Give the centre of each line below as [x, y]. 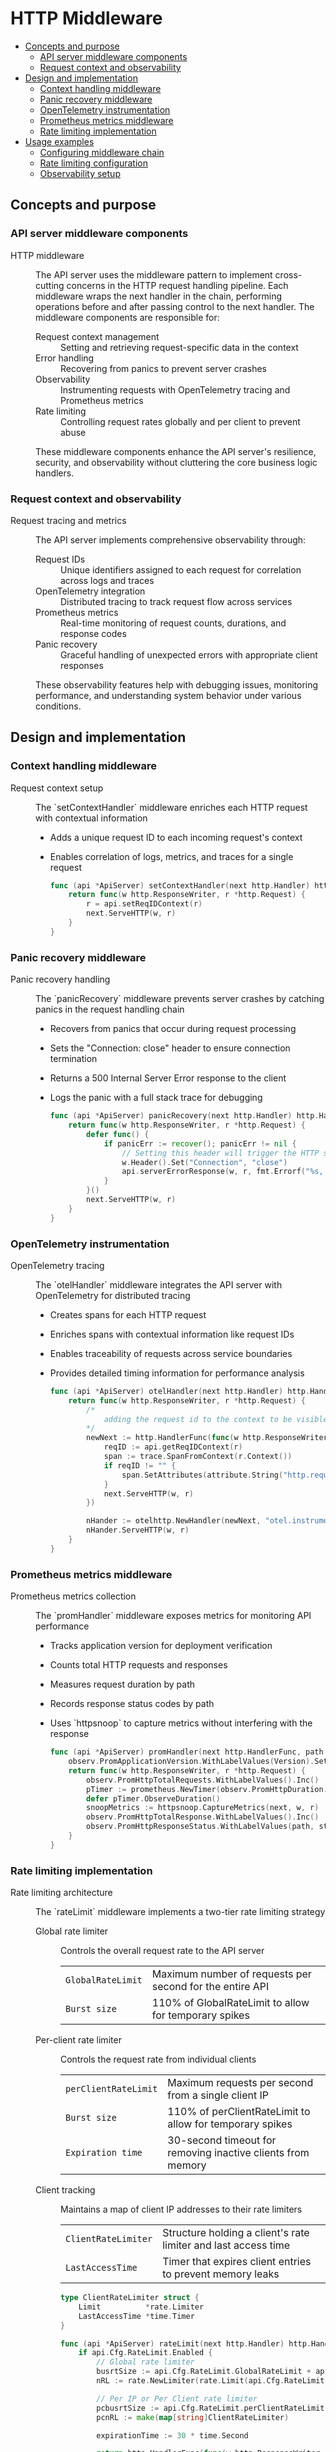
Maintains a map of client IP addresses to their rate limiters [181, 2209]
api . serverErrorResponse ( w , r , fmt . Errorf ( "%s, [222, 1172]
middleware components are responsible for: [127, 317]
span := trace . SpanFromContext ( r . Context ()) [198, 1457]
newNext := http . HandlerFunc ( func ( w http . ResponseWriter [207, 1438]
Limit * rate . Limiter [141, 2307]
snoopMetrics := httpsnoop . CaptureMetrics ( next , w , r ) [203, 1808]
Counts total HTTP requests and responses [138, 1665]
